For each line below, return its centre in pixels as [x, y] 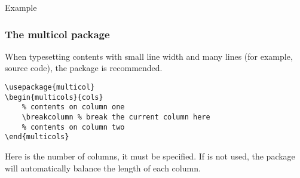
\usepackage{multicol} [50, 87]
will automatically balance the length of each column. [103, 168]
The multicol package [57, 34]
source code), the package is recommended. [84, 68]
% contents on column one [73, 107]
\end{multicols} [37, 137]
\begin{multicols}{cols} [54, 97]
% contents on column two [73, 127]
